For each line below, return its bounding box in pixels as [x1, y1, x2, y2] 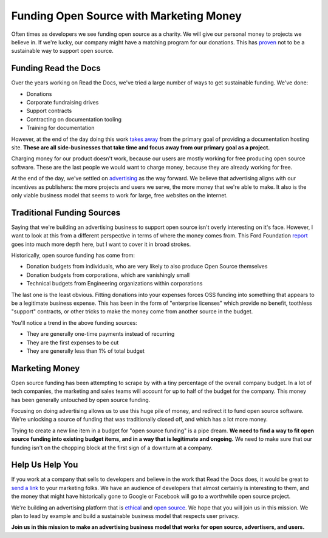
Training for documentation [26, 124, 95, 132]
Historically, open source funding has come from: [11, 252, 135, 259]
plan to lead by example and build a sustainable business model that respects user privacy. [11, 512, 239, 520]
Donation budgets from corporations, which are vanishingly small [26, 271, 190, 279]
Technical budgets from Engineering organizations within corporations [26, 280, 203, 287]
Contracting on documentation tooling [26, 115, 121, 123]
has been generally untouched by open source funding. [11, 396, 151, 403]
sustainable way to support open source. [11, 47, 114, 55]
